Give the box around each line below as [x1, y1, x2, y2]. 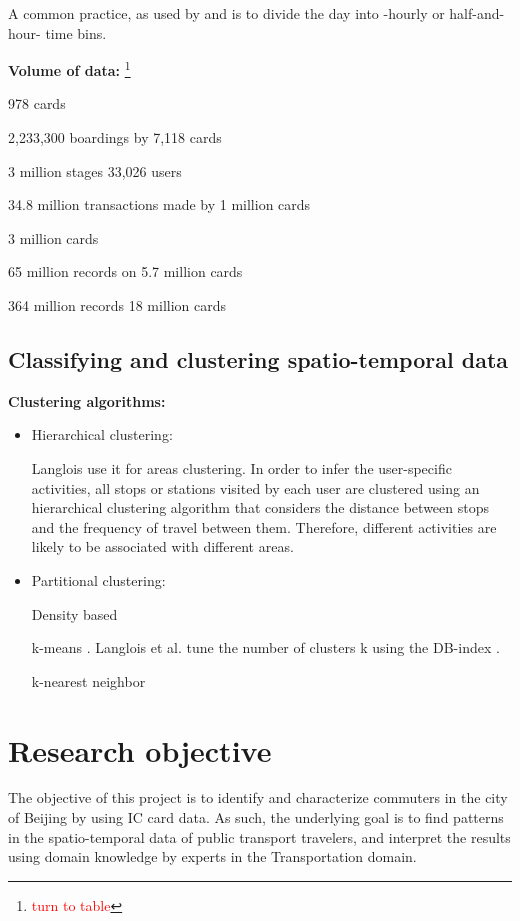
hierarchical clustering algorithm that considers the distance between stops [31, 497, 489, 518]
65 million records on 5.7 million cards [8, 261, 243, 282]
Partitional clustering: [31, 569, 166, 590]
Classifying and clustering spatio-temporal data [8, 343, 509, 374]
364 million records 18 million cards [8, 295, 227, 315]
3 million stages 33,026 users [8, 160, 182, 181]
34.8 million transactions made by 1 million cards [8, 194, 311, 215]
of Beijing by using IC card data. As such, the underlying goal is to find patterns [8, 807, 504, 828]
